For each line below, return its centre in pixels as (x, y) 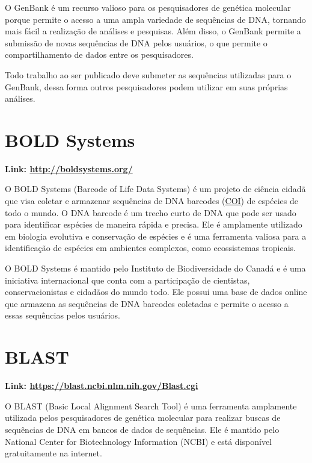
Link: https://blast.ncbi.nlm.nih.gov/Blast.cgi (102, 386)
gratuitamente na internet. (54, 453)
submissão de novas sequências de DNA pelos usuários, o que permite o (136, 42)
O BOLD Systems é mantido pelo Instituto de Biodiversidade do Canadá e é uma (155, 268)
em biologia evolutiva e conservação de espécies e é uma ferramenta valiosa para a (156, 236)
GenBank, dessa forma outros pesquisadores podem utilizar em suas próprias (146, 86)
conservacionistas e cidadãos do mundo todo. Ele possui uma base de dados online (156, 292)
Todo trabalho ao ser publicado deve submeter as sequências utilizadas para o (148, 74)
